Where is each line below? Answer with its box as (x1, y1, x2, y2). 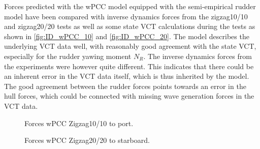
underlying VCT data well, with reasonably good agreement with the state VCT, (4, 41, 256, 51)
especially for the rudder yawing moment (4, 50, 132, 61)
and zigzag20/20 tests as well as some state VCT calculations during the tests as (4, 21, 255, 32)
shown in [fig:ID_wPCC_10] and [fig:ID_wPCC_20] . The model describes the (4, 31, 249, 41)
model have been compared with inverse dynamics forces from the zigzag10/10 (4, 11, 248, 21)
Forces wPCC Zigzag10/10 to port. (24, 117, 134, 128)
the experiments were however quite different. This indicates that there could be (4, 61, 254, 71)
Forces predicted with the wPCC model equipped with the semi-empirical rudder (4, 1, 256, 11)
